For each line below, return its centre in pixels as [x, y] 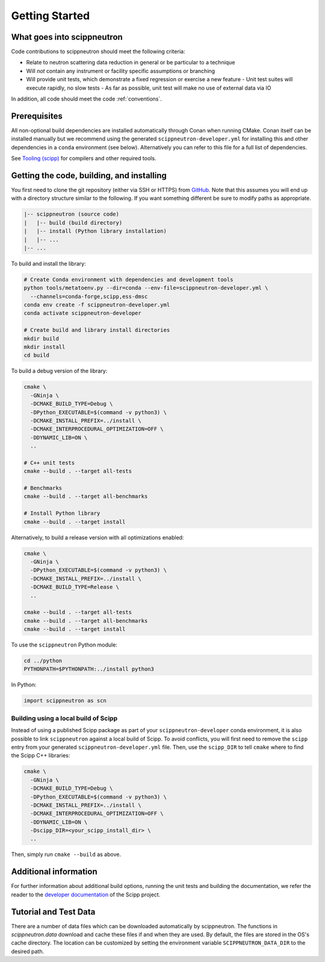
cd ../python [43, 661]
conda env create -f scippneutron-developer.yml [97, 305]
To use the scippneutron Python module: [64, 645]
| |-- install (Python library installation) [95, 231]
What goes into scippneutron [67, 37]
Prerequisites [37, 116]
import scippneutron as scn [65, 701]
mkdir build [42, 338]
